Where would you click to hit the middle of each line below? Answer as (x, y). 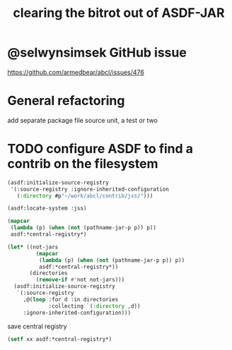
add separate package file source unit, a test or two (82, 120)
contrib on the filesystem (83, 164)
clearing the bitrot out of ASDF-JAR (119, 13)
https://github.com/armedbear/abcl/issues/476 (76, 72)
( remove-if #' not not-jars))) (80, 280)
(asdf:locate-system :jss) (47, 209)
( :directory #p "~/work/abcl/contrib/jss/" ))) (85, 195)
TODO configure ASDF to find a (100, 149)
